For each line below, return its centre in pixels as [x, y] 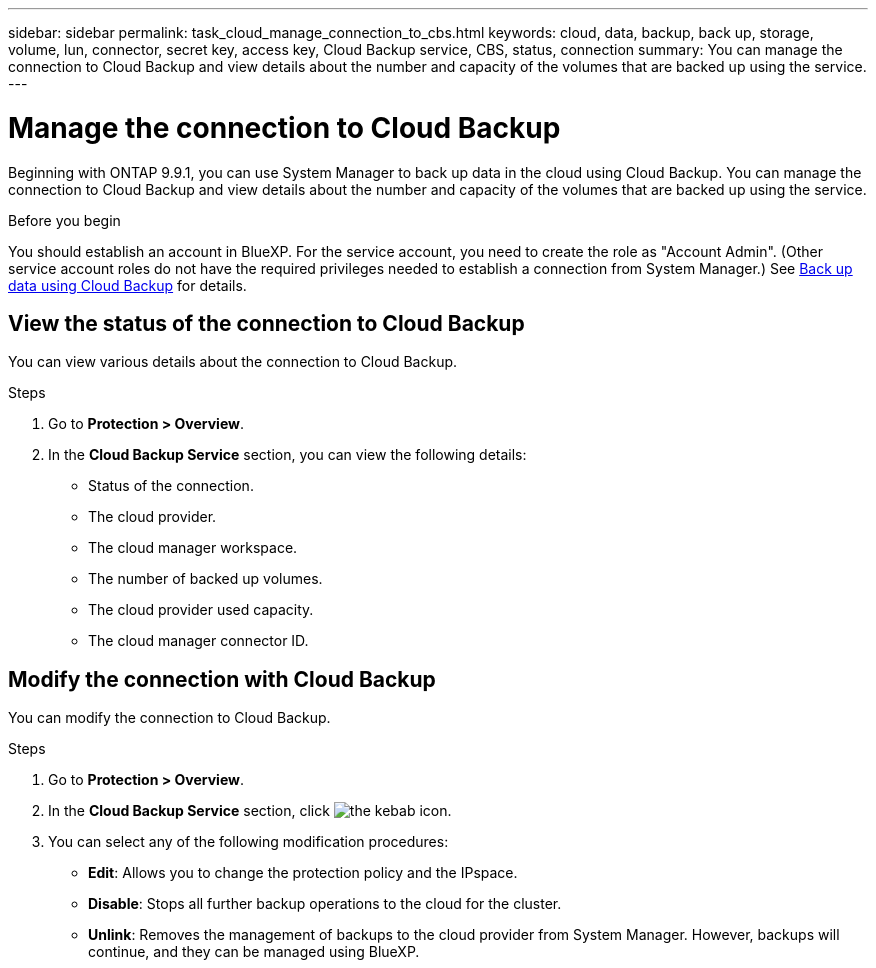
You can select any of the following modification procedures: [248, 842]
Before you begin [64, 220]
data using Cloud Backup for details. [127, 285]
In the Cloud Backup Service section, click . [250, 811]
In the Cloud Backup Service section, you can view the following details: [287, 455]
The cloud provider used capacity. [201, 610]
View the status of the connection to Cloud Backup [266, 323]
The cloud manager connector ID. [198, 641]
